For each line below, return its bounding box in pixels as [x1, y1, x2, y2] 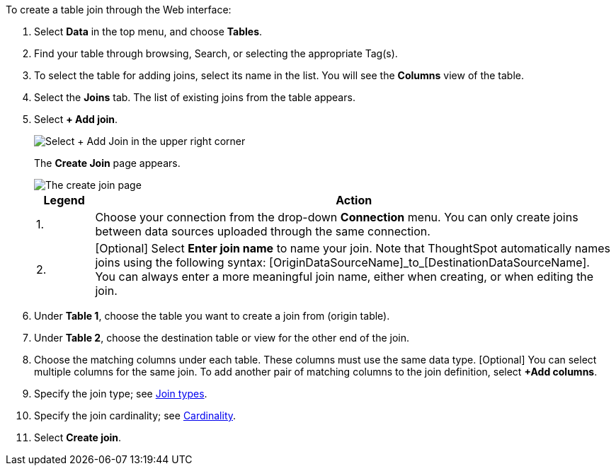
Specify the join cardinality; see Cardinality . [34, 409, 236, 421]
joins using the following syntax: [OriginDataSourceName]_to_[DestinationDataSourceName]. [95, 255, 590, 269]
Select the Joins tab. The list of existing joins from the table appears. [34, 91, 355, 103]
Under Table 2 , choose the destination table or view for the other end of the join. [34, 332, 410, 344]
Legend [43, 193, 85, 207]
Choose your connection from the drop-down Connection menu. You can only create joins [95, 210, 578, 224]
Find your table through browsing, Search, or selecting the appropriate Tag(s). [34, 47, 398, 59]
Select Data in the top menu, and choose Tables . [34, 25, 263, 37]
